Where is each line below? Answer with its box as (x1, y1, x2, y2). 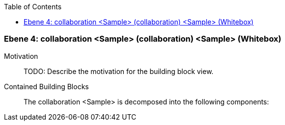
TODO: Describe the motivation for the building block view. (24, 67, 214, 75)
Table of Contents (4, 2, 62, 11)
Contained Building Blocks (4, 82, 89, 91)
